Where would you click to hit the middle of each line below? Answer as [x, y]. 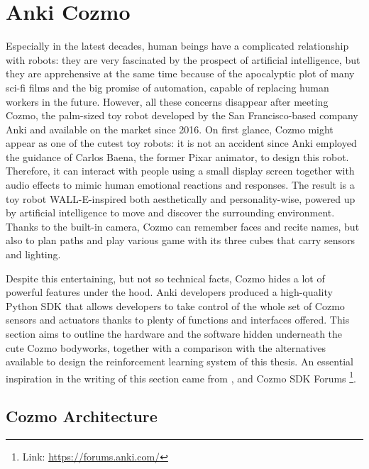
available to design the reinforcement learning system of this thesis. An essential [180, 362]
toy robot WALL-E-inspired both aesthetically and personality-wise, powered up [181, 198]
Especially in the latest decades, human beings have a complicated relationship [177, 46]
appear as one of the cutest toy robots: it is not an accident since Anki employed [181, 143]
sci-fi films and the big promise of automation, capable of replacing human [167, 87]
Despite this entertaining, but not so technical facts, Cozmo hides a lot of [165, 278]
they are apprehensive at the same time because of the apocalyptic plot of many [180, 73]
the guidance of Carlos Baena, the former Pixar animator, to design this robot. [177, 156]
